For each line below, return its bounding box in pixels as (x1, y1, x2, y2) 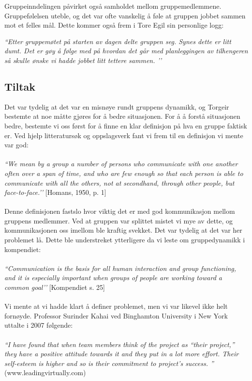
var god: (4, 140, 29, 150)
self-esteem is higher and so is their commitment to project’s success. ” (4, 358, 214, 368)
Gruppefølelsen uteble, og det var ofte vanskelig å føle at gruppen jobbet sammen (4, 10, 246, 20)
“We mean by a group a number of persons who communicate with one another (4, 159, 238, 169)
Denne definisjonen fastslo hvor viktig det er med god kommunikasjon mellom (4, 206, 235, 216)
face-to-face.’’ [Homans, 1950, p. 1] (4, 187, 106, 197)
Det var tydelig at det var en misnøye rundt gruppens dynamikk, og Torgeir (4, 101, 229, 111)
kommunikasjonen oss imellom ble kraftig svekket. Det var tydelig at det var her (4, 225, 242, 235)
